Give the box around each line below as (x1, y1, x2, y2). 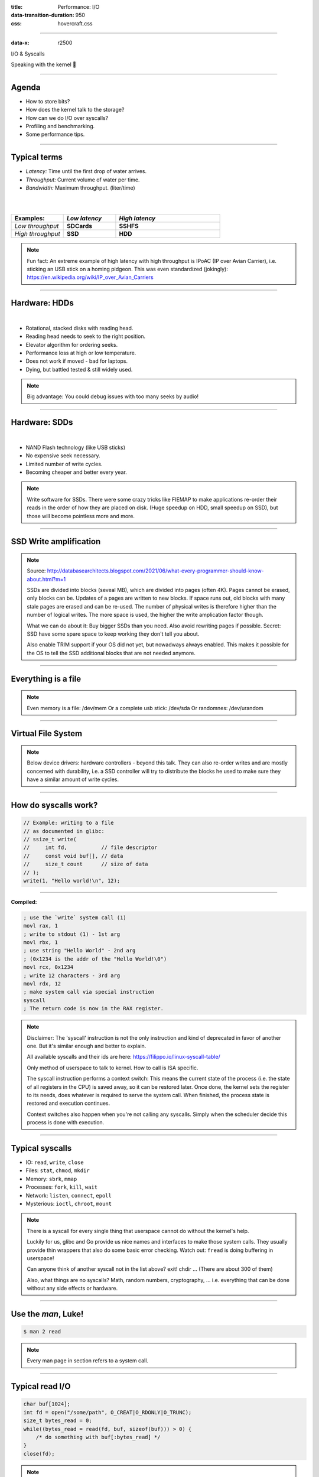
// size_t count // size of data (23, 861, 148, 868)
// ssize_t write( (23, 836, 77, 842)
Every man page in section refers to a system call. (27, 1357, 149, 1364)
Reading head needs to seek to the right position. (25, 333, 146, 340)
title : (11, 4, 23, 10)
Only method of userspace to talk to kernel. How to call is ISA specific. (27, 1064, 198, 1071)
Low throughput (14, 222, 59, 230)
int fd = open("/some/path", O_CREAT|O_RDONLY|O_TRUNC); (23, 1409, 192, 1416)
